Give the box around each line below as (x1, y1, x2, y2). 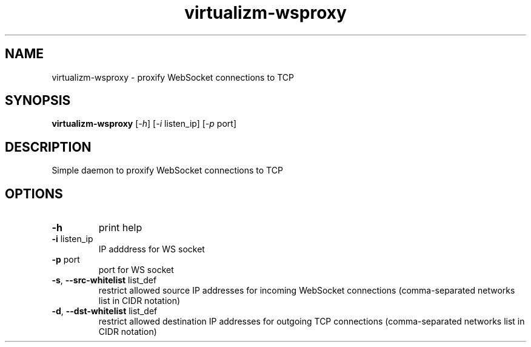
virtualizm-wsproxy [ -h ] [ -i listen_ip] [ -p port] (52, 118, 236, 129)
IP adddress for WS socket (98, 244, 205, 255)
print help (98, 221, 142, 234)
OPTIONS (5, 186, 63, 201)
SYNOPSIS (5, 93, 71, 109)
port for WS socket (98, 264, 174, 275)
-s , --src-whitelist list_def (52, 275, 157, 286)
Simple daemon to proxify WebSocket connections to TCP (52, 165, 283, 176)
